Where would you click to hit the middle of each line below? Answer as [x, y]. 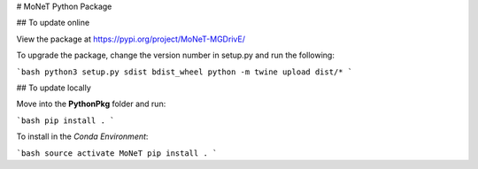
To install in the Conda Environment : [82, 136]
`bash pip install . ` [66, 120]
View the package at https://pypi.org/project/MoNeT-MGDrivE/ [131, 39]
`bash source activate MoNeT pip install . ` [117, 153]
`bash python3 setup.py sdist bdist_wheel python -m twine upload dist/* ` [185, 72]
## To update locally [54, 88]
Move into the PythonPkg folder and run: [91, 104]
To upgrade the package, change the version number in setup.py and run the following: [176, 55]
